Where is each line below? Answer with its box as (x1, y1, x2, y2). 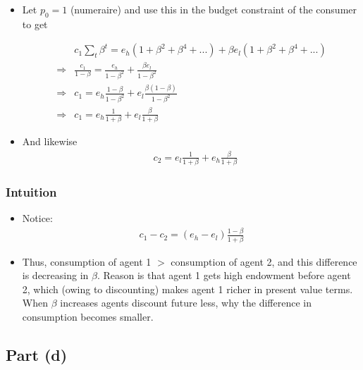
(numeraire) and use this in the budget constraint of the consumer (70, 2, 357, 16)
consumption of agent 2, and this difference (171, 254, 357, 269)
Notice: (22, 211, 53, 226)
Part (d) (6, 344, 68, 365)
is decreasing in (22, 268, 89, 283)
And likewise (22, 133, 78, 148)
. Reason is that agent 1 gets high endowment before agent (97, 268, 351, 283)
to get (22, 16, 48, 31)
